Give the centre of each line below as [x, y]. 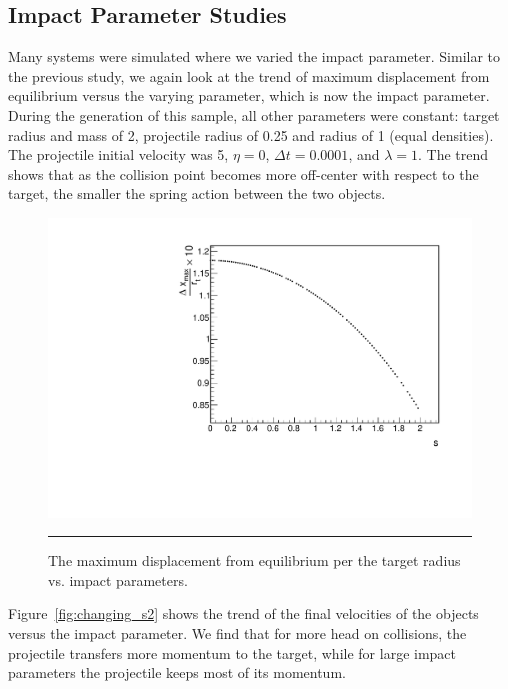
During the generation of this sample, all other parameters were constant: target [254, 114]
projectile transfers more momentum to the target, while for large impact [232, 652]
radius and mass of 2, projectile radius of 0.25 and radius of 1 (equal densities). [251, 134]
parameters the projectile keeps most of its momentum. [177, 672]
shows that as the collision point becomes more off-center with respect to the [243, 173]
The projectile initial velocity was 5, [118, 154]
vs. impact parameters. [118, 579]
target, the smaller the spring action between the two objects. [197, 193]
